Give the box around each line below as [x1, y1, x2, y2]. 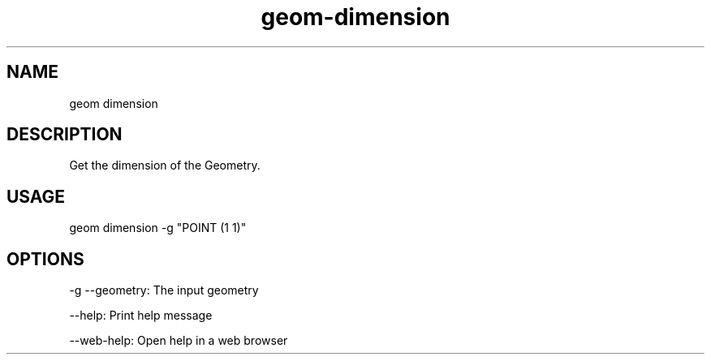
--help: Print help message [69, 308, 213, 323]
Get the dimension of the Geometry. [69, 158, 261, 173]
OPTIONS [6, 248, 84, 269]
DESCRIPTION [6, 124, 123, 145]
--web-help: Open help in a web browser [69, 333, 288, 348]
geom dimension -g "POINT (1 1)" [69, 221, 247, 235]
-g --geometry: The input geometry [69, 283, 259, 298]
